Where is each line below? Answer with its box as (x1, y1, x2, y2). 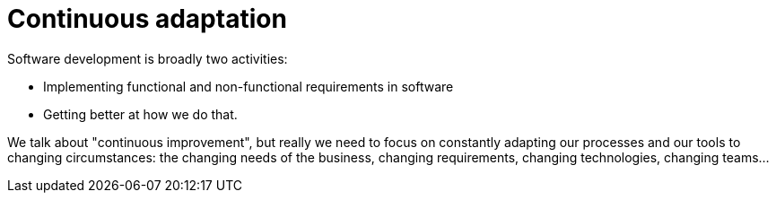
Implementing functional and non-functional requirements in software (43, 78, 454, 94)
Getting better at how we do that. (43, 106, 238, 122)
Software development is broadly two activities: (7, 50, 288, 66)
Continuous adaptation (7, 4, 287, 34)
